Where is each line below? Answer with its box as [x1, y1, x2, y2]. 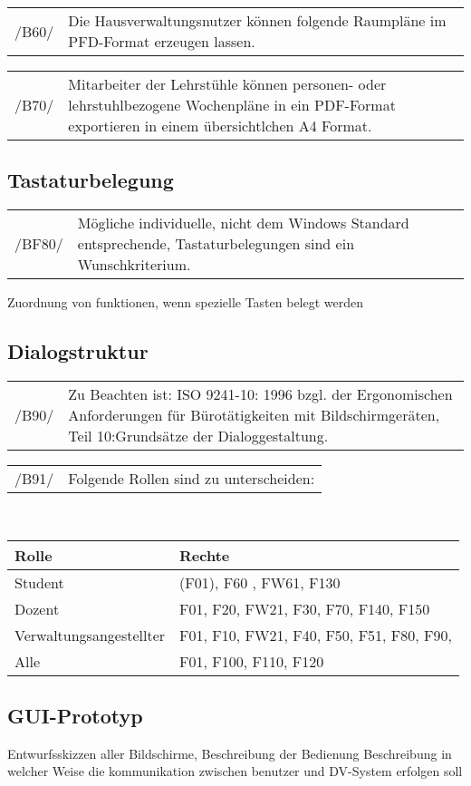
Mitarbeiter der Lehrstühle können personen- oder [68, 73, 387, 94]
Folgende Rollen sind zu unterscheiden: [68, 468, 315, 489]
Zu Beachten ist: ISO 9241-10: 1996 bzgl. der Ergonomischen [68, 383, 453, 404]
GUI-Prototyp [7, 701, 143, 729]
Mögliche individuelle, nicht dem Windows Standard [77, 212, 409, 234]
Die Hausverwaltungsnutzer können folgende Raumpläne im [68, 10, 447, 31]
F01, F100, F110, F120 [179, 650, 324, 672]
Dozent [14, 597, 60, 619]
